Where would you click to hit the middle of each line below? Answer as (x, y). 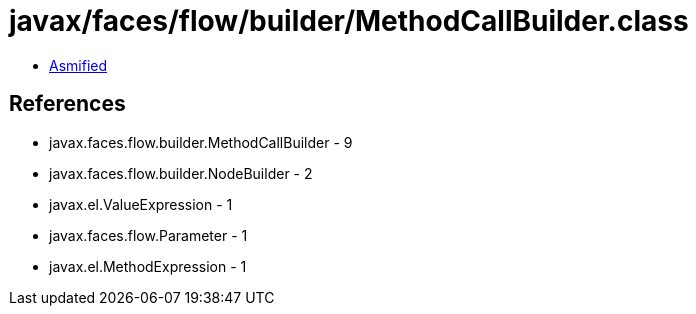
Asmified (78, 65)
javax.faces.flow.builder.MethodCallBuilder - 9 (201, 142)
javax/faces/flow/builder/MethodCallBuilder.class (349, 21)
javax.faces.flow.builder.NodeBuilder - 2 (181, 173)
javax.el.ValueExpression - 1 (141, 204)
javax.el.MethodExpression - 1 (148, 266)
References (67, 104)
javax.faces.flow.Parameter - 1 (148, 235)
